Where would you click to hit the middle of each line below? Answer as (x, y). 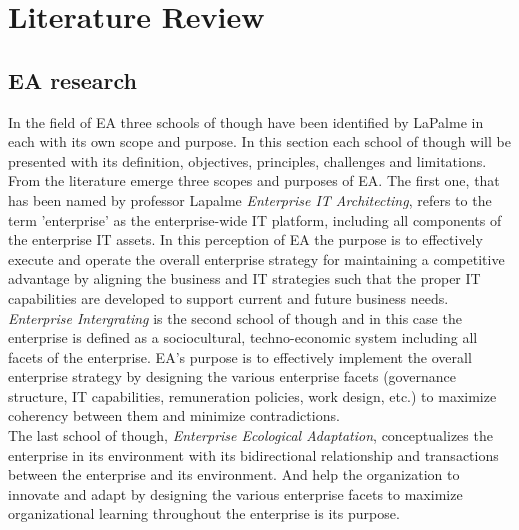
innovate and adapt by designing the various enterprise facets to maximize (235, 493)
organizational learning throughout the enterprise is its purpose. (204, 513)
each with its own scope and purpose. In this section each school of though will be (259, 141)
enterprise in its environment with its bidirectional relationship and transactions (253, 454)
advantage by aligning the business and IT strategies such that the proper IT (244, 278)
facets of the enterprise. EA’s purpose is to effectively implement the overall (240, 356)
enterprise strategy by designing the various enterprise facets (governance (232, 376)
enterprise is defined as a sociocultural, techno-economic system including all (243, 337)
